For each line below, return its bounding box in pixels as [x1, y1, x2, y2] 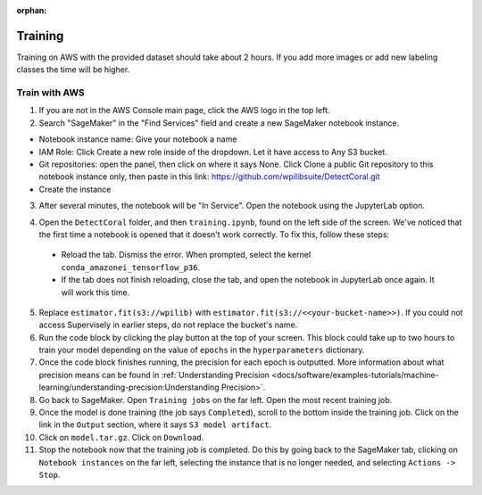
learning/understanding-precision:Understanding [38, 382, 220, 392]
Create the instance [38, 184, 112, 194]
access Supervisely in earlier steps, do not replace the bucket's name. [38, 319, 298, 330]
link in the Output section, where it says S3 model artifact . [38, 419, 272, 430]
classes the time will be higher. [16, 64, 130, 75]
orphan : [16, 5, 47, 15]
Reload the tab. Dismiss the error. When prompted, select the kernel [61, 250, 312, 260]
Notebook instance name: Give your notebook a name [38, 134, 237, 144]
